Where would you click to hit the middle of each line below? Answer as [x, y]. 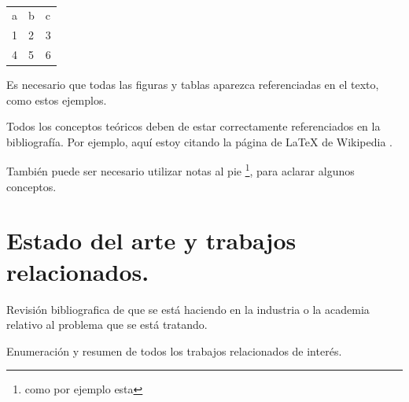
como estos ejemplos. [57, 100]
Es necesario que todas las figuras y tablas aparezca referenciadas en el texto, [193, 85]
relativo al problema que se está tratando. [107, 325]
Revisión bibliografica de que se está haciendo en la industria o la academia [188, 309]
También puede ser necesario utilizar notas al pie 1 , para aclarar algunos [181, 170]
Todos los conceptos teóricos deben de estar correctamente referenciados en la [193, 126]
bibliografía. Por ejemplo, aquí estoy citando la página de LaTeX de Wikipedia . [199, 141]
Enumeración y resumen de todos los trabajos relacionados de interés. [174, 350]
